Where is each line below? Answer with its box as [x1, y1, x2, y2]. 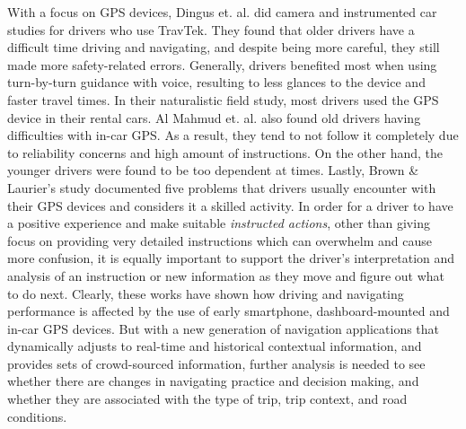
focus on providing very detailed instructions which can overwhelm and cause [7, 231, 432, 250]
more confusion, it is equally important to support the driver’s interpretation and [7, 249, 455, 267]
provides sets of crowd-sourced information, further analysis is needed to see [7, 354, 426, 372]
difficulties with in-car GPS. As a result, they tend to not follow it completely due [7, 126, 459, 144]
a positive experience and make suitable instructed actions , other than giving [7, 214, 430, 232]
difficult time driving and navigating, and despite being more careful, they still [7, 38, 440, 57]
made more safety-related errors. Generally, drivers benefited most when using [7, 55, 437, 74]
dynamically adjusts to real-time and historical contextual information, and [7, 337, 422, 355]
